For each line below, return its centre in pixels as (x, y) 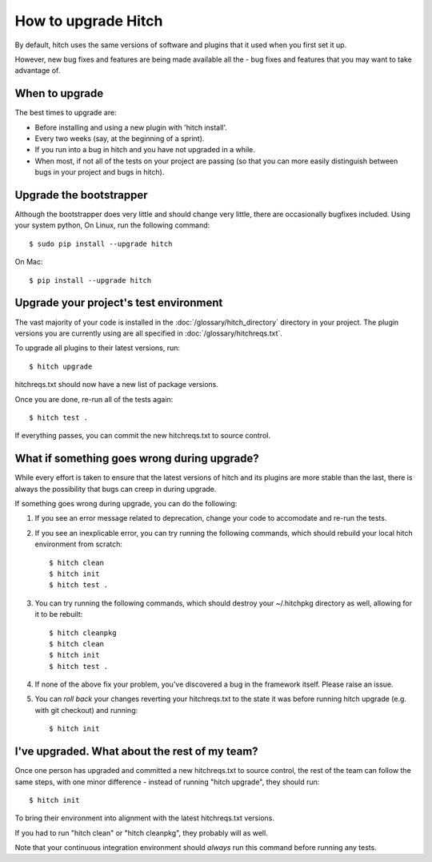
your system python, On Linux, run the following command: (112, 225)
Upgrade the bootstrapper (81, 195)
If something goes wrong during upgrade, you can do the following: (126, 503)
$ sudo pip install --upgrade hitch (101, 244)
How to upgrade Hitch (89, 21)
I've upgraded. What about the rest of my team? (137, 752)
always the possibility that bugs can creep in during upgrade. (116, 489)
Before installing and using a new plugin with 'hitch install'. (131, 127)
